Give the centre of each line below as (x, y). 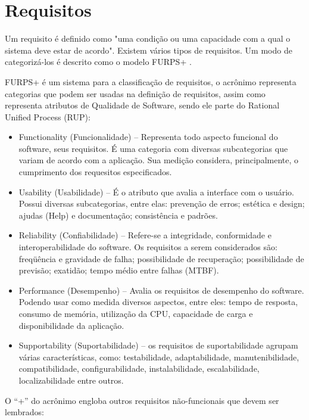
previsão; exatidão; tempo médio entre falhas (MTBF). (119, 270)
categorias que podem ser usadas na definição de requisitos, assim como (135, 93)
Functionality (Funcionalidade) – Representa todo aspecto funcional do (148, 137)
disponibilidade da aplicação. (71, 325)
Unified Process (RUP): (48, 116)
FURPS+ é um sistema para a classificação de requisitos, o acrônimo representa (151, 81)
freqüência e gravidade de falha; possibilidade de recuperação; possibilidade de (161, 258)
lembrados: (24, 412)
